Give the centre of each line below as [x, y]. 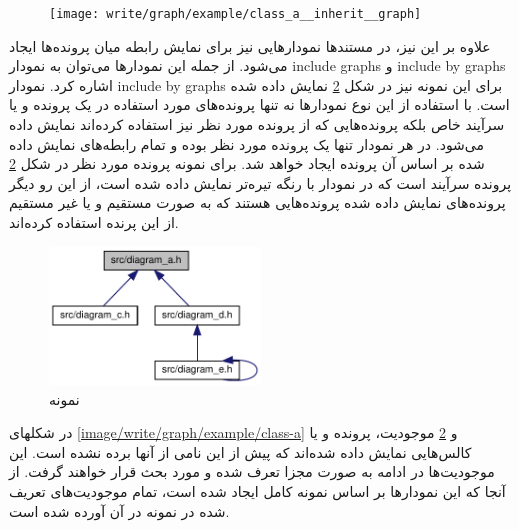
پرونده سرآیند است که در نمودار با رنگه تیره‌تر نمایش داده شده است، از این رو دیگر [260, 182]
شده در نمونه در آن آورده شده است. [119, 510]
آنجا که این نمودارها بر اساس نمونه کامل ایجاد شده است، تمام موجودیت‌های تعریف [257, 491]
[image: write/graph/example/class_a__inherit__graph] [235, 14]
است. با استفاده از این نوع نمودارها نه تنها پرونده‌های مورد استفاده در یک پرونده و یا [259, 104]
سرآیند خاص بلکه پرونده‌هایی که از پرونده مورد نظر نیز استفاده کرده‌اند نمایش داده [257, 124]
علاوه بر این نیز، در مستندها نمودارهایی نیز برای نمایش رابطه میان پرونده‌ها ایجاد [250, 45]
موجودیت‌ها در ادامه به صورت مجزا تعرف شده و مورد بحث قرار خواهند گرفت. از [252, 471]
